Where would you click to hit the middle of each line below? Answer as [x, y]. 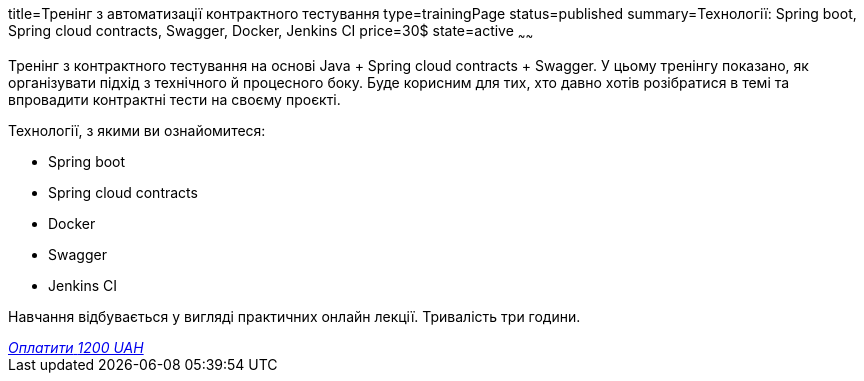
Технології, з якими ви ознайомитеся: [137, 130]
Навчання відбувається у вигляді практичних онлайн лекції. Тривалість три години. [294, 316]
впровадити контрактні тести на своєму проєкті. [174, 99]
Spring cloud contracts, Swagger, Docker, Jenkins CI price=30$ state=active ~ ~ [271, 32]
